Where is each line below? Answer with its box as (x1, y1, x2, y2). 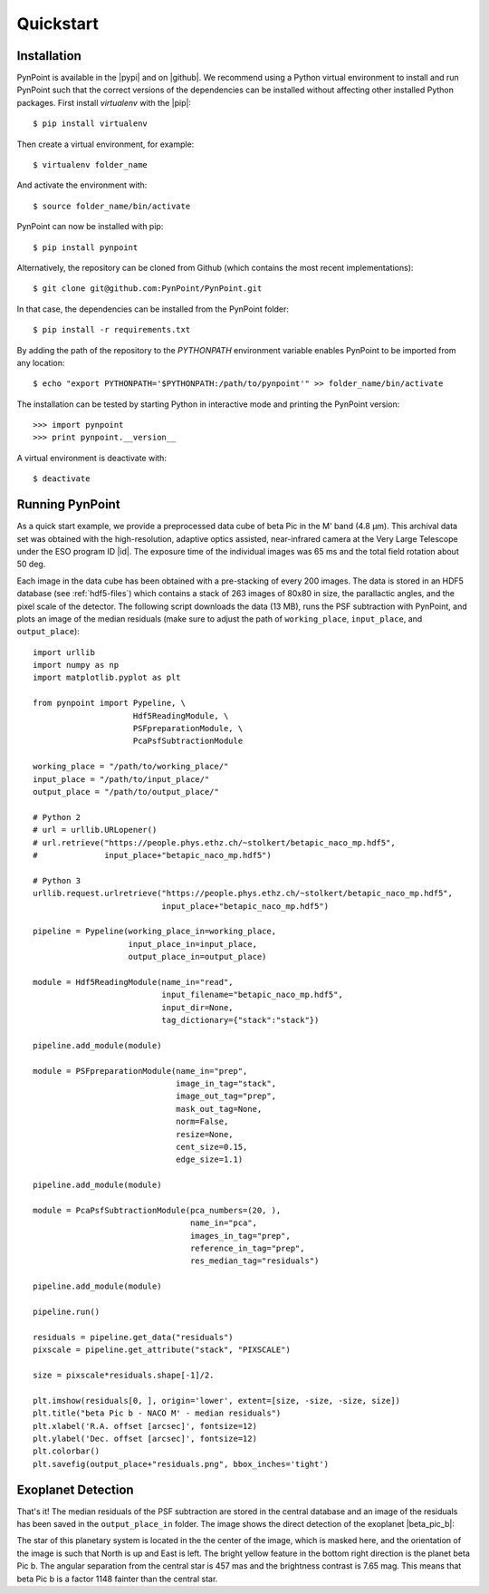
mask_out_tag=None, (175, 1104, 263, 1114)
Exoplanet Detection (16, 1482, 135, 1497)
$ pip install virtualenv (33, 119, 149, 129)
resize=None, (175, 1129, 235, 1139)
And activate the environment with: (16, 179, 148, 190)
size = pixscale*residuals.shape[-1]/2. (33, 1369, 215, 1380)
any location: (16, 357, 65, 368)
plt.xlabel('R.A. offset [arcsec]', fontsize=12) (33, 1421, 258, 1431)
